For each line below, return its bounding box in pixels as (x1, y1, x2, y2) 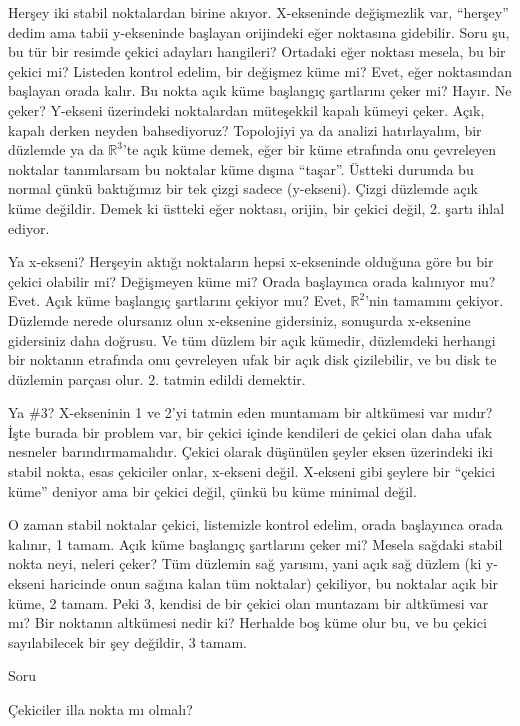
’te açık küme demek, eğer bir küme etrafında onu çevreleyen (122, 139, 497, 160)
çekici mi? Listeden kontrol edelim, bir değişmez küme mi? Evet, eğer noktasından (8, 60, 512, 81)
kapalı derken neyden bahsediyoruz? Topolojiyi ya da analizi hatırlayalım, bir (8, 119, 482, 140)
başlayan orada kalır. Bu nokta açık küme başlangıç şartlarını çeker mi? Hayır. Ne (8, 80, 512, 101)
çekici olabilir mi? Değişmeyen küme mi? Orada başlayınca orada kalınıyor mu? (8, 270, 496, 291)
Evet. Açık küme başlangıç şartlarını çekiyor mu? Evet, (8, 290, 346, 311)
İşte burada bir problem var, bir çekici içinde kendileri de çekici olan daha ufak (8, 421, 493, 442)
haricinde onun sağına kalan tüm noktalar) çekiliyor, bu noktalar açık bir (49, 573, 499, 594)
